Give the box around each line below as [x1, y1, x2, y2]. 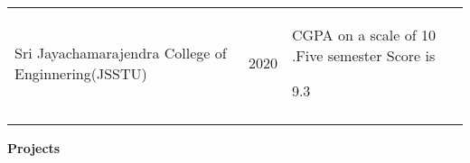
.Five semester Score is [291, 45, 436, 66]
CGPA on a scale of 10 [291, 24, 436, 45]
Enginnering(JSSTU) [14, 62, 147, 84]
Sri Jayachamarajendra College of [14, 41, 227, 63]
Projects [7, 139, 61, 157]
